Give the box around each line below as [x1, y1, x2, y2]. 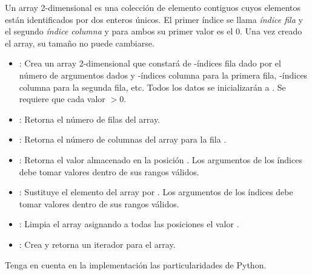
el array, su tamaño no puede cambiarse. [5, 36, 154, 49]
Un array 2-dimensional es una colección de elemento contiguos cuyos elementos [5, 1, 301, 13]
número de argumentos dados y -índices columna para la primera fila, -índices [19, 68, 308, 81]
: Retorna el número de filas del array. [19, 112, 160, 125]
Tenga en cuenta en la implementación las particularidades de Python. [5, 258, 267, 271]
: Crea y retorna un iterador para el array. [19, 238, 176, 250]
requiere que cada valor [19, 92, 105, 105]
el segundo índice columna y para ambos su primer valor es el [5, 25, 233, 37]
